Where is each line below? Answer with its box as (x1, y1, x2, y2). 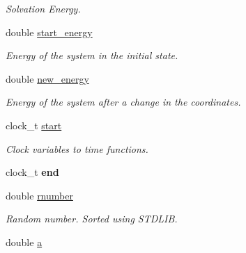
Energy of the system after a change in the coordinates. (6, 95, 241, 109)
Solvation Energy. (6, 1, 81, 15)
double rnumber (6, 188, 73, 202)
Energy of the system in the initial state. (6, 48, 178, 63)
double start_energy (6, 24, 93, 39)
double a (6, 234, 43, 249)
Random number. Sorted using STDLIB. (6, 211, 178, 226)
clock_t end (6, 165, 59, 179)
